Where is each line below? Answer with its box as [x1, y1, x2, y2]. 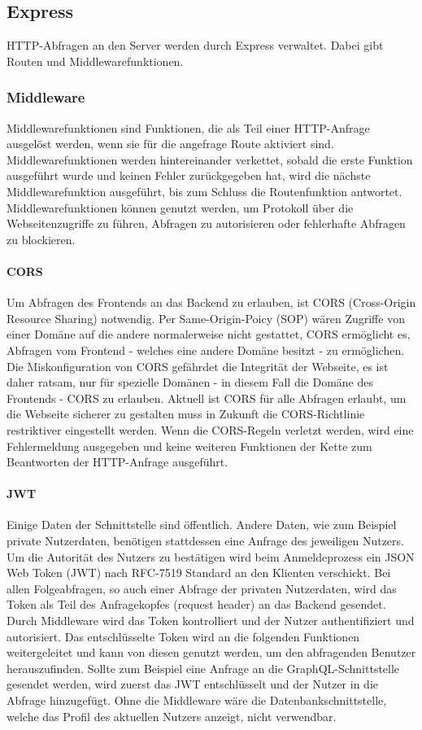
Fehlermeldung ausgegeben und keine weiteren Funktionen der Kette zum [7, 437, 372, 454]
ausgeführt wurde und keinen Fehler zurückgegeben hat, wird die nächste [7, 167, 371, 184]
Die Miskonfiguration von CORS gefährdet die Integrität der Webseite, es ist [7, 357, 389, 374]
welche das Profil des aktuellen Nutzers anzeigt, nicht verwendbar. [7, 707, 337, 724]
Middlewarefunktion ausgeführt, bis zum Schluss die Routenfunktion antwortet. [7, 182, 402, 199]
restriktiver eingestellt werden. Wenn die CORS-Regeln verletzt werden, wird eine [7, 421, 414, 438]
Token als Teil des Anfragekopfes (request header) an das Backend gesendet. [7, 596, 386, 613]
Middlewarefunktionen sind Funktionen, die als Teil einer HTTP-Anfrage [7, 119, 370, 136]
